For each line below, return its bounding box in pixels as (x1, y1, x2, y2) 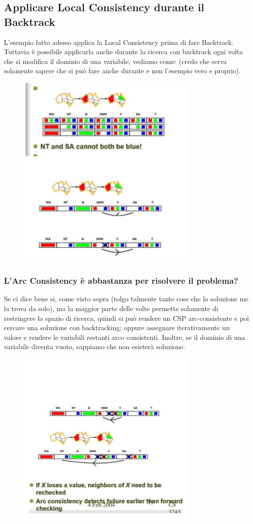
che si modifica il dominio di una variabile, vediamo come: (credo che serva (4, 56, 227, 66)
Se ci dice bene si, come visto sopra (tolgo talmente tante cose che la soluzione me (4, 293, 249, 304)
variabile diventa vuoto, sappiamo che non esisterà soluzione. (4, 341, 185, 352)
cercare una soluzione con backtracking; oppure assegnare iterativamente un (4, 322, 230, 333)
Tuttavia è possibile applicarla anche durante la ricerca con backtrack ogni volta (4, 46, 243, 57)
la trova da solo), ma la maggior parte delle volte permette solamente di (4, 303, 218, 313)
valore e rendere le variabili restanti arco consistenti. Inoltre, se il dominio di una (4, 332, 245, 342)
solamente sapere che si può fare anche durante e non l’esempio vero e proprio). (4, 65, 241, 76)
